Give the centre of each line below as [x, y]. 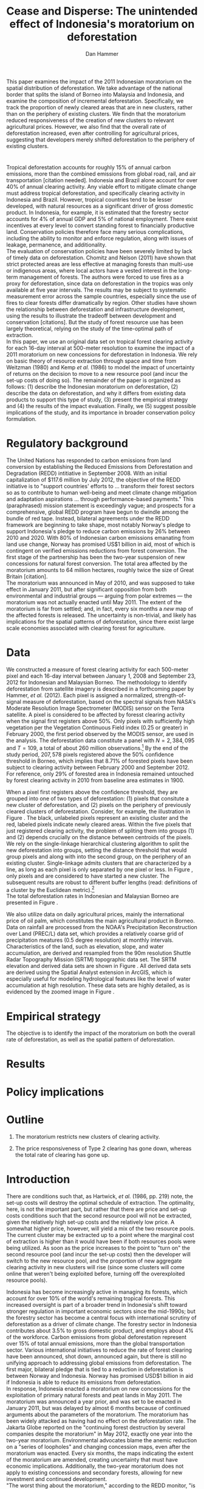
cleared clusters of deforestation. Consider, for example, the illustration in [98, 811]
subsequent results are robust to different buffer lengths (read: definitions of [102, 882]
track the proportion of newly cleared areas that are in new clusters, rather [100, 107]
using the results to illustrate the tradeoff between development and [91, 316]
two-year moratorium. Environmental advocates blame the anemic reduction [102, 1440]
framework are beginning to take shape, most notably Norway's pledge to [99, 525]
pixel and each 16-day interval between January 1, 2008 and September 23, [101, 676]
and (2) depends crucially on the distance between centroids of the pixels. [99, 837]
